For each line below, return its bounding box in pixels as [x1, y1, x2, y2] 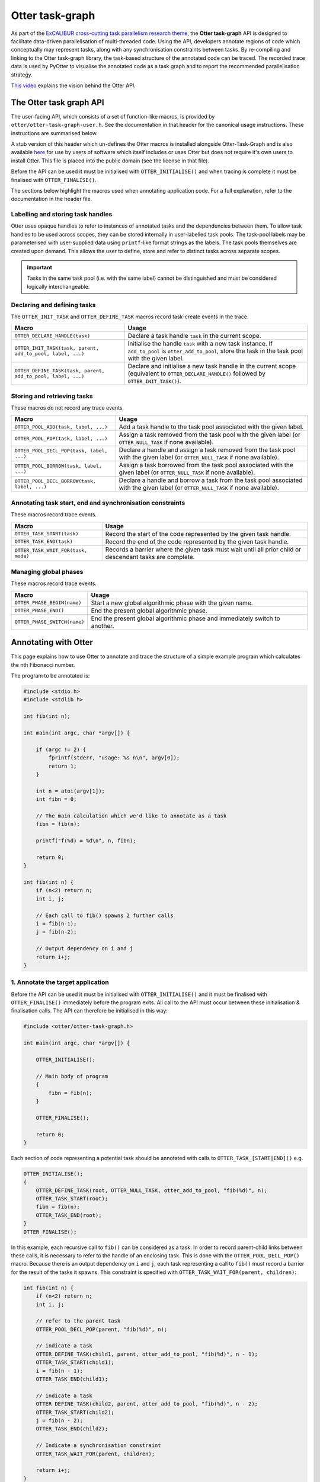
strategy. [11, 71, 33, 78]
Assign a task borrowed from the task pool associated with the [119, 461, 293, 469]
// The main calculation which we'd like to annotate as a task [36, 812, 227, 819]
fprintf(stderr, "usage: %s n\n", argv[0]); [48, 755, 180, 761]
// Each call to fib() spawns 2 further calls [36, 912, 174, 919]
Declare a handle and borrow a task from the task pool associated [119, 476, 303, 484]
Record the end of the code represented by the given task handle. [105, 537, 289, 545]
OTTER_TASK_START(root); [36, 1195, 108, 1202]
